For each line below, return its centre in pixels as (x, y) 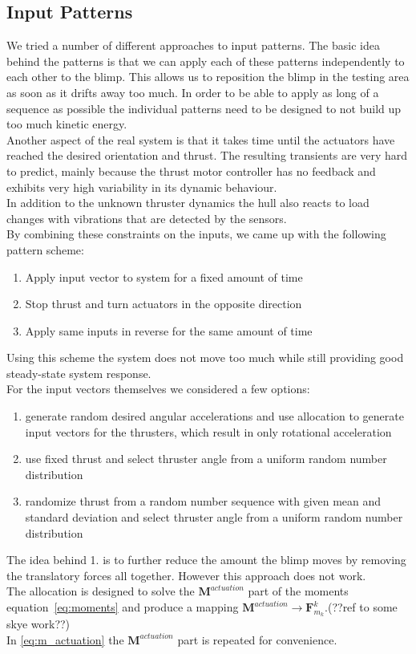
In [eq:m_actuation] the (65, 639)
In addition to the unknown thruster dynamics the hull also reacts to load (188, 203)
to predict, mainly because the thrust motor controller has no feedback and (191, 171)
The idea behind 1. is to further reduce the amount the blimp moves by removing (206, 560)
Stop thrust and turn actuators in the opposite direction (164, 304)
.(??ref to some (361, 607)
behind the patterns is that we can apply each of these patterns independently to (206, 61)
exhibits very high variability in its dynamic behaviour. (142, 187)
